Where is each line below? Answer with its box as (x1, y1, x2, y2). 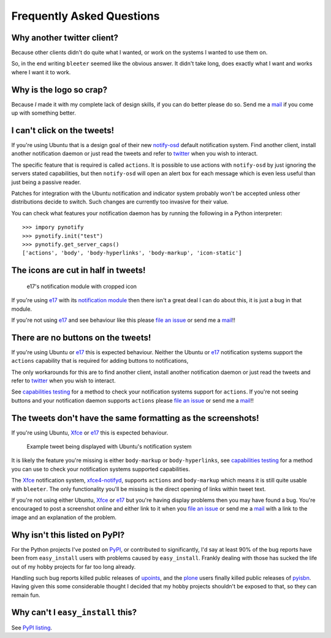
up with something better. (11, 109, 77, 116)
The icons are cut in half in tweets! (11, 265, 146, 276)
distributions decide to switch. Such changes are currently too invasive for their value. (11, 198, 229, 205)
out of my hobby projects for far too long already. (11, 563, 136, 570)
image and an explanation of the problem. (11, 514, 116, 521)
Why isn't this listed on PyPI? (11, 530, 125, 540)
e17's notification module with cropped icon (26, 283, 137, 290)
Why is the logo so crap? (11, 85, 107, 95)
